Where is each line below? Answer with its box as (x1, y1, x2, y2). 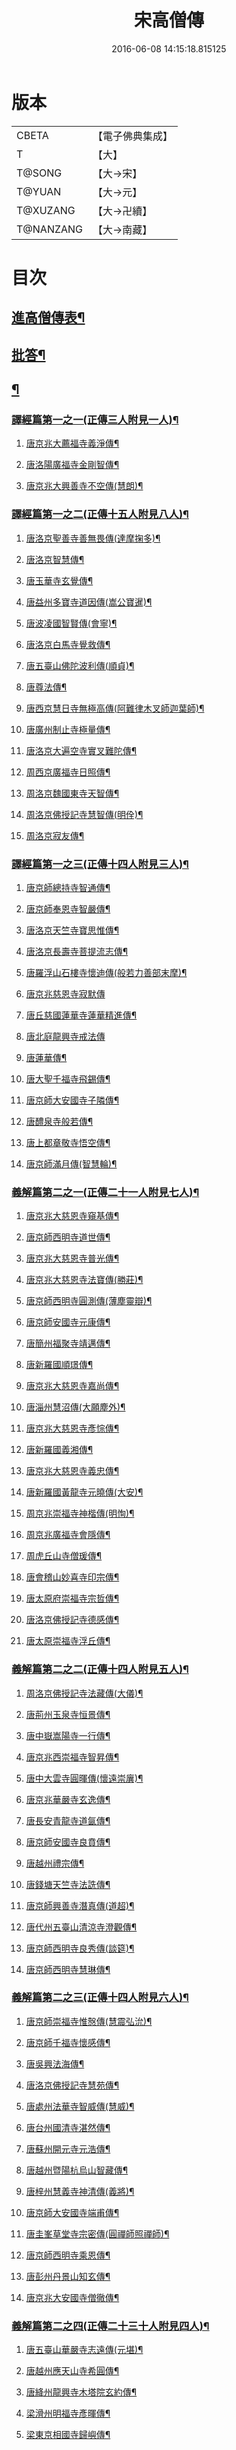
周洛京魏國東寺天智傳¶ (25, 787, 120, 799)
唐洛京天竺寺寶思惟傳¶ (25, 924, 120, 936)
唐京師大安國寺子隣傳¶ (25, 1094, 120, 1106)
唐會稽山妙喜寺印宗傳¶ (25, 1571, 120, 1583)
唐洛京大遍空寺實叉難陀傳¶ (25, 744, 138, 756)
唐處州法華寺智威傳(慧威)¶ (25, 2100, 135, 2112)
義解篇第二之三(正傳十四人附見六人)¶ (11, 1991, 189, 2005)
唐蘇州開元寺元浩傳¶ (25, 2142, 111, 2155)
